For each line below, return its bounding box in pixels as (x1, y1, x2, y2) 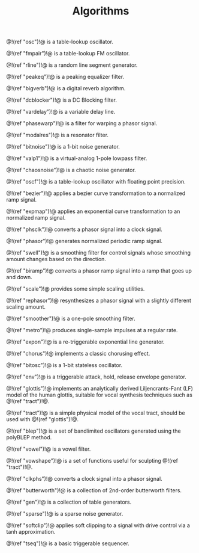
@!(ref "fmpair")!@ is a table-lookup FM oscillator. (6, 50, 130, 57)
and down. (6, 274, 33, 281)
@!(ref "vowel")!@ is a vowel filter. (6, 445, 91, 453)
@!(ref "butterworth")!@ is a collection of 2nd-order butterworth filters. (6, 487, 182, 494)
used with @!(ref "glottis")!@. (6, 416, 79, 423)
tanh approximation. (6, 528, 56, 536)
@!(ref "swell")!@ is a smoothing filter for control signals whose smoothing (6, 249, 191, 256)
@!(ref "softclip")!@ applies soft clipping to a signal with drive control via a (6, 522, 191, 529)
